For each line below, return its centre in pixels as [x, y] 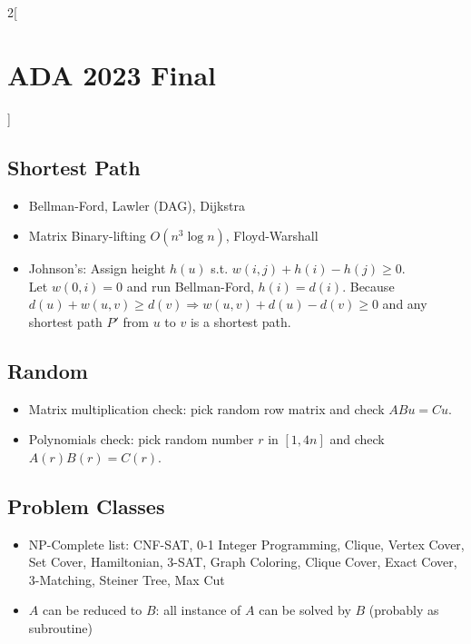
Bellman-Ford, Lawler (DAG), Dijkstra [137, 205]
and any [405, 304]
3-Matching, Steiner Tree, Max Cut [127, 579]
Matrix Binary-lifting [87, 236]
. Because [368, 286]
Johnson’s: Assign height [97, 268]
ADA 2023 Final [112, 74]
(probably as [404, 610]
